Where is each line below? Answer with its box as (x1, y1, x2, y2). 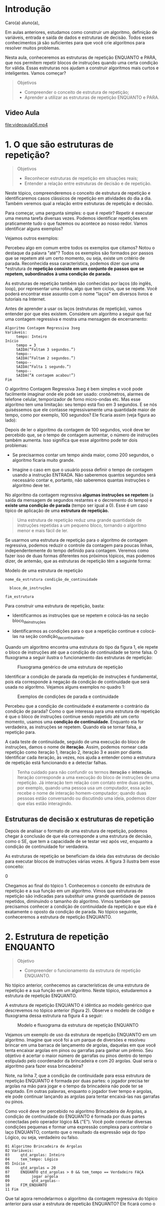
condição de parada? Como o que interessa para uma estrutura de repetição (5, 708, 160, 714)
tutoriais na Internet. (5, 296, 46, 302)
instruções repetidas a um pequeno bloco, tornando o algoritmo (17, 522, 147, 528)
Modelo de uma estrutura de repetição (5, 567, 83, 573)
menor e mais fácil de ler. (17, 527, 69, 533)
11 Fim (5, 1187, 19, 1192)
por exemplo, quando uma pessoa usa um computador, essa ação (17, 785, 151, 791)
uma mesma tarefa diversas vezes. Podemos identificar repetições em (5, 215, 148, 221)
